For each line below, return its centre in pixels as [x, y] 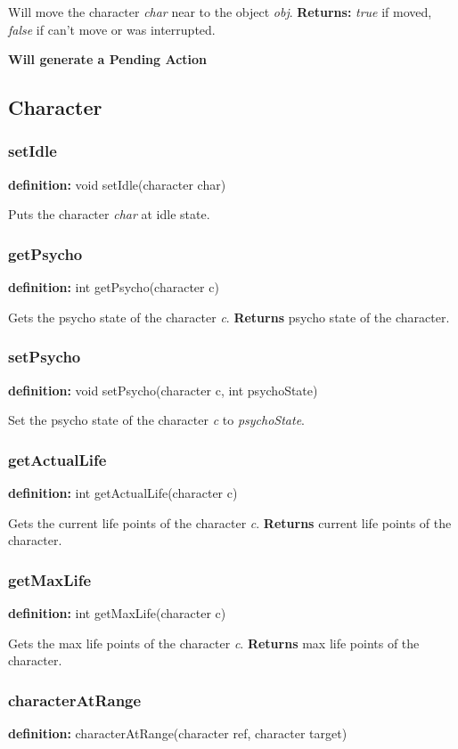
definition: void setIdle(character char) [117, 184]
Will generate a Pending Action [108, 59]
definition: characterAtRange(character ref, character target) [178, 733]
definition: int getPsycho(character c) [114, 287]
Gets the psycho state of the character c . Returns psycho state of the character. [229, 317]
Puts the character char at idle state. [109, 214]
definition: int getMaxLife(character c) [117, 613]
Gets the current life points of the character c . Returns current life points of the [230, 522]
